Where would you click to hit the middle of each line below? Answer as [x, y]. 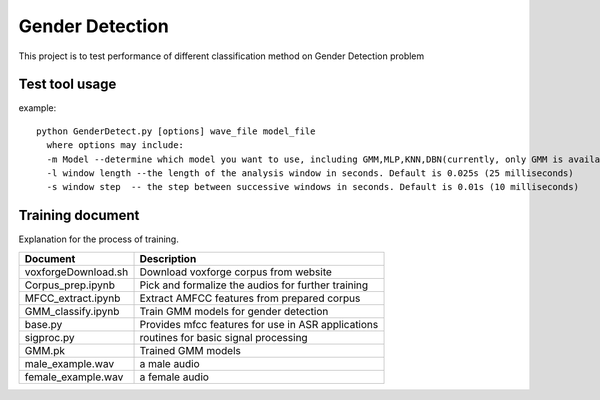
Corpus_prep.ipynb [69, 285]
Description [168, 258]
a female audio [174, 377]
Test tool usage [67, 84]
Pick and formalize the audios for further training [254, 285]
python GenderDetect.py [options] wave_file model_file [176, 131]
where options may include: [115, 145]
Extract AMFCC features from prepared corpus [250, 298]
